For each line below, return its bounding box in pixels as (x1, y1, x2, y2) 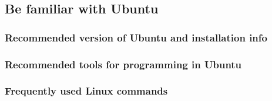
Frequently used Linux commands (5, 83, 168, 98)
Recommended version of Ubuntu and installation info (5, 30, 267, 44)
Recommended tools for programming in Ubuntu (5, 57, 242, 71)
